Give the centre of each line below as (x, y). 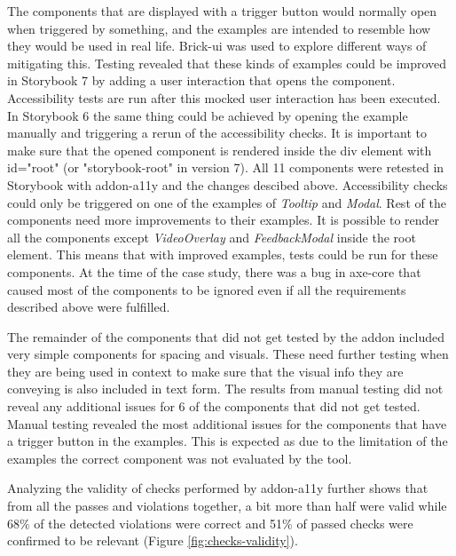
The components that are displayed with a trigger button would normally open (222, 11)
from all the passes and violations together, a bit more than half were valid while (227, 506)
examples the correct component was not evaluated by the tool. (180, 458)
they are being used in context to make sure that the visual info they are (205, 371)
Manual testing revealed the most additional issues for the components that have (227, 423)
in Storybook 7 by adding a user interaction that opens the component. (201, 80)
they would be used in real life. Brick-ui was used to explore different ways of (217, 46)
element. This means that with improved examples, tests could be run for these (223, 254)
